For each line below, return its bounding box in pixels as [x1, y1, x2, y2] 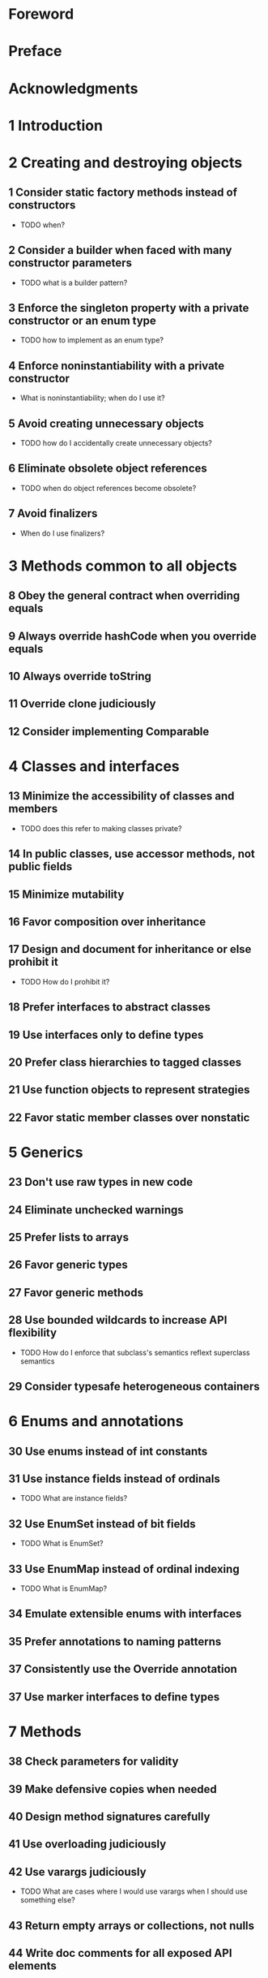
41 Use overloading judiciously [8, 1838, 167, 1851]
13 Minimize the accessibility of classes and [8, 789, 235, 804]
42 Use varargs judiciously [8, 1864, 147, 1879]
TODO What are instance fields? [19, 1493, 128, 1503]
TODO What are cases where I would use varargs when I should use [19, 1886, 249, 1896]
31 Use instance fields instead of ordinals [8, 1472, 220, 1486]
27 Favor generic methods [8, 1286, 144, 1299]
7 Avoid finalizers [8, 506, 98, 520]
